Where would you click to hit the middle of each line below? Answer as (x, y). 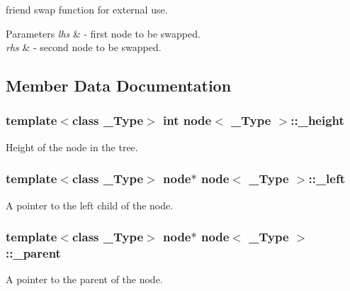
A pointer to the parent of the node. (84, 279)
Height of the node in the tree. (72, 147)
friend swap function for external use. (87, 9)
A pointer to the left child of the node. (90, 205)
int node (187, 120)
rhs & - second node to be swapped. (84, 47)
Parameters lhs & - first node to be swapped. (103, 33)
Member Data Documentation (119, 86)
